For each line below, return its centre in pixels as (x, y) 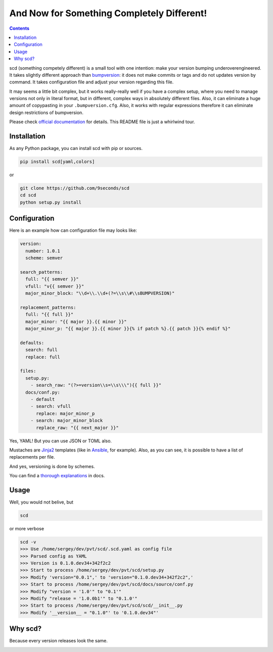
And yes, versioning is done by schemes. (52, 466)
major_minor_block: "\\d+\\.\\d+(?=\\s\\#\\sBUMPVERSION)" (100, 293)
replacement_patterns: (48, 307)
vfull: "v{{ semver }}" (55, 286)
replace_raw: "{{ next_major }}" (77, 428)
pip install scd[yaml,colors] (57, 162)
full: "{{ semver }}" (52, 279)
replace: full (43, 357)
